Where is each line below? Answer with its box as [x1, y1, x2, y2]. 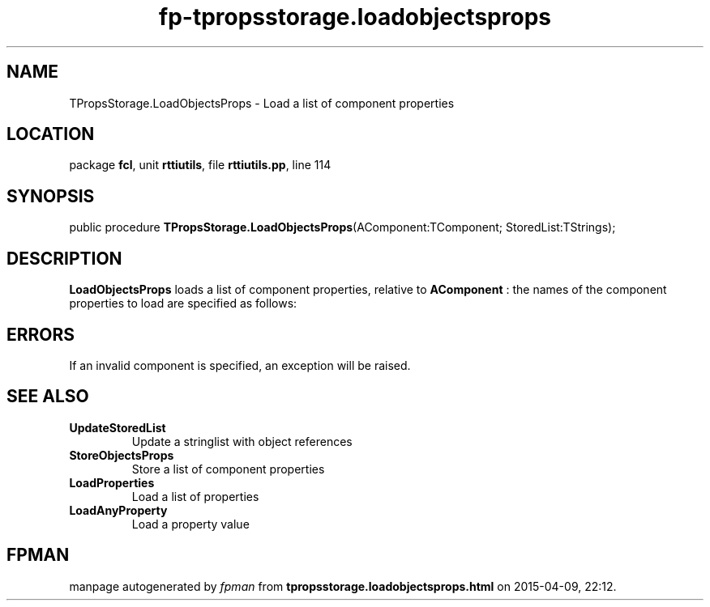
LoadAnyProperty [69, 503, 168, 517]
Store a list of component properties [131, 461, 325, 476]
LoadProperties [69, 475, 155, 490]
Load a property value [131, 516, 250, 531]
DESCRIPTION [6, 248, 122, 269]
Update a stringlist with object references [131, 434, 353, 448]
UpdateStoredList [69, 420, 166, 435]
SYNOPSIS [6, 185, 95, 206]
